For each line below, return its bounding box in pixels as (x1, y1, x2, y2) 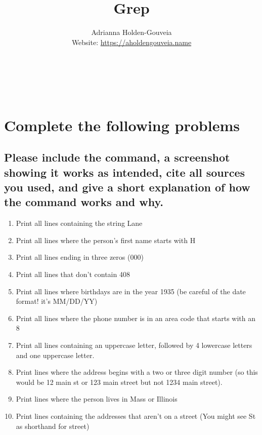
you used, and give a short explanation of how (4, 179, 250, 195)
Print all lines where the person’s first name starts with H (16, 234, 196, 245)
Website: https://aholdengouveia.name (71, 36, 192, 47)
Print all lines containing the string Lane (16, 218, 143, 228)
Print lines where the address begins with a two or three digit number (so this (16, 367, 258, 377)
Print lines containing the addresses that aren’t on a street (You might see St (16, 410, 256, 421)
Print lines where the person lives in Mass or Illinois (16, 393, 178, 404)
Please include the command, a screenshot (4, 149, 230, 165)
